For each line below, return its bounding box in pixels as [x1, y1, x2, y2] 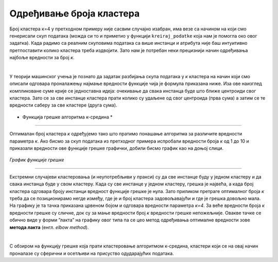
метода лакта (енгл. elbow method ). [9, 224, 89, 230]
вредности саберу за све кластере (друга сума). [9, 102, 117, 108]
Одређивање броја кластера [9, 8, 140, 19]
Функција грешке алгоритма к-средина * [22, 114, 113, 120]
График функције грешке [9, 157, 64, 163]
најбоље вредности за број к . [9, 55, 75, 61]
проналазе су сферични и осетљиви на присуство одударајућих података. [9, 250, 175, 256]
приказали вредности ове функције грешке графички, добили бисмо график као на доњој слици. [9, 145, 224, 151]
